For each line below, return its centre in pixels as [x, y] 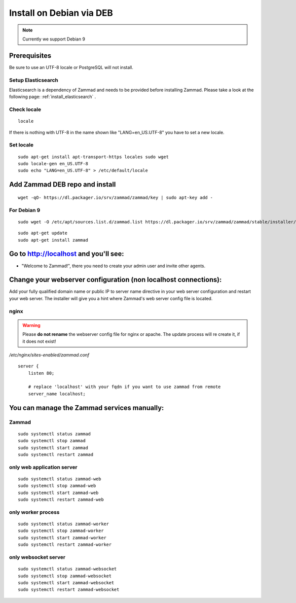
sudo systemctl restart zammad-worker [65, 545]
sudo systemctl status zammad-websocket [67, 569]
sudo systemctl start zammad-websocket [66, 583]
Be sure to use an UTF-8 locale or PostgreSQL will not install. [71, 67]
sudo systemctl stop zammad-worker [61, 531]
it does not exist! [39, 341]
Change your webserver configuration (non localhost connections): [115, 280]
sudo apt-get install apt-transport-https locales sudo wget [93, 157]
